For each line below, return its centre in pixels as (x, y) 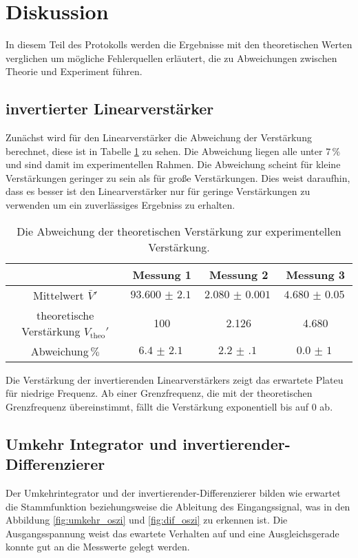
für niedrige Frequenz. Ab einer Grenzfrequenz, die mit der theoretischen (159, 393)
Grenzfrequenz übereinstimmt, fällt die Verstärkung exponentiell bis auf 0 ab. (169, 406)
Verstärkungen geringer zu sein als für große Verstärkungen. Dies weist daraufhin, (178, 177)
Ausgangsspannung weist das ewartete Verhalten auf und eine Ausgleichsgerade (172, 533)
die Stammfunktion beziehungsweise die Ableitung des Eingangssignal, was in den (178, 506)
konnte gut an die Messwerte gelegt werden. (98, 547)
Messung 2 (239, 274)
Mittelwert (58, 295)
